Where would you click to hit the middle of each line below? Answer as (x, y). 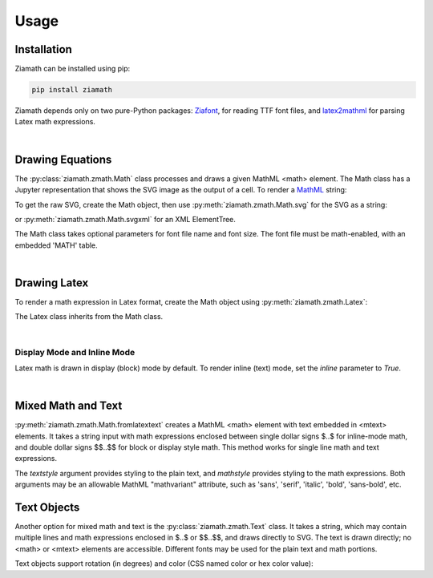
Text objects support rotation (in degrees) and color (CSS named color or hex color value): (164, 564)
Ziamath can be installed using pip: (73, 69)
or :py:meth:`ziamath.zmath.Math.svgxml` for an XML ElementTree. (125, 219)
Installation (43, 49)
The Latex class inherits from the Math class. (89, 317)
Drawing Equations (63, 159)
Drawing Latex (52, 283)
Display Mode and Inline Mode (75, 352)
